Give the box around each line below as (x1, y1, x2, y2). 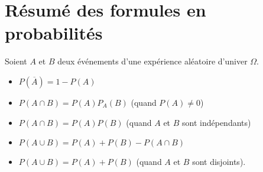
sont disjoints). (192, 155, 246, 168)
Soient (5, 55, 27, 67)
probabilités (5, 21, 103, 45)
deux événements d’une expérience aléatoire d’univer (57, 55, 248, 67)
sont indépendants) (182, 116, 251, 128)
